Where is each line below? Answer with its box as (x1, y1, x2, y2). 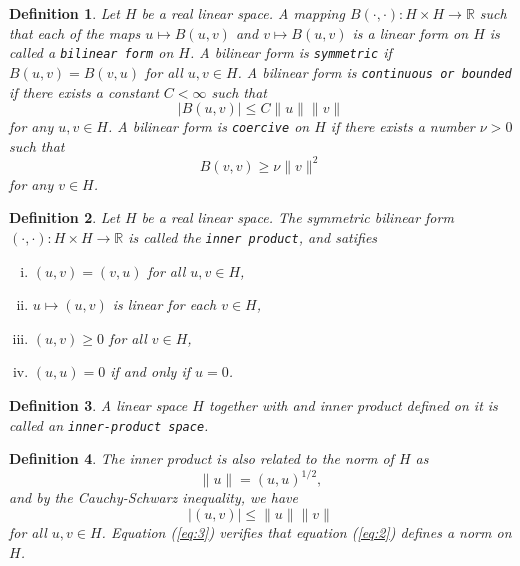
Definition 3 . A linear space (9, 395, 188, 416)
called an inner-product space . (9, 414, 209, 435)
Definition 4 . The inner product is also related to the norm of (9, 448, 394, 469)
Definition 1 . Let (9, 3, 120, 23)
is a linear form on (352, 22, 469, 43)
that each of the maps (9, 22, 141, 43)
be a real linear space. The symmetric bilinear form (141, 207, 454, 228)
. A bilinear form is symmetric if (189, 42, 392, 63)
